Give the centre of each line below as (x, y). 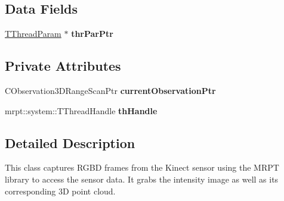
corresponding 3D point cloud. (60, 191)
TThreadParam (33, 34)
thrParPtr (92, 34)
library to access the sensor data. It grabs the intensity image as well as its (142, 179)
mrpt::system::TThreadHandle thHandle (81, 110)
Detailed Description (70, 142)
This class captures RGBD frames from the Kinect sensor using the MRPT (142, 167)
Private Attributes (63, 66)
